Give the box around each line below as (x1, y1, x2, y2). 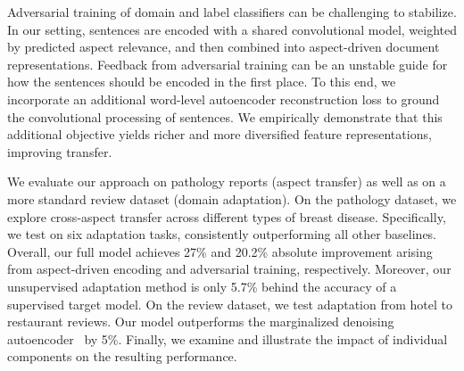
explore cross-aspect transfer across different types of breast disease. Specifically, (7, 207, 446, 226)
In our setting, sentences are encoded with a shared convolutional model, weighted (7, 20, 458, 38)
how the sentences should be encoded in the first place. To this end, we (7, 72, 396, 91)
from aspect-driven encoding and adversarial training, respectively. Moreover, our (7, 260, 452, 278)
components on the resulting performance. (7, 347, 237, 366)
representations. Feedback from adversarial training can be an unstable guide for (7, 54, 448, 73)
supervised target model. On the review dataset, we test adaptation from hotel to (7, 294, 452, 313)
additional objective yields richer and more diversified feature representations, (7, 125, 432, 144)
